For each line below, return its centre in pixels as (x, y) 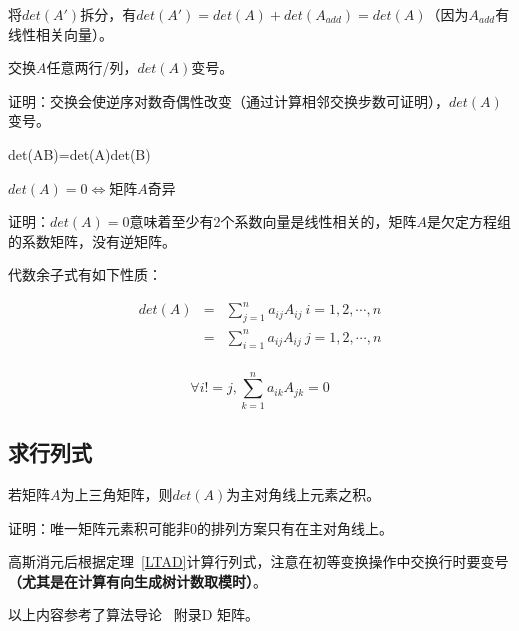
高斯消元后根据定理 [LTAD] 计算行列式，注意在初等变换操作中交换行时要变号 (258, 561)
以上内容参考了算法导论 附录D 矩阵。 (134, 614)
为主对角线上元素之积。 (303, 493)
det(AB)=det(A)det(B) (79, 153)
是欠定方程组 (469, 221)
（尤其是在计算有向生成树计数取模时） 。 (137, 580)
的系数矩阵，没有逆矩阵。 (92, 240)
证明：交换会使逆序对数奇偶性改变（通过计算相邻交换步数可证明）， (228, 100)
